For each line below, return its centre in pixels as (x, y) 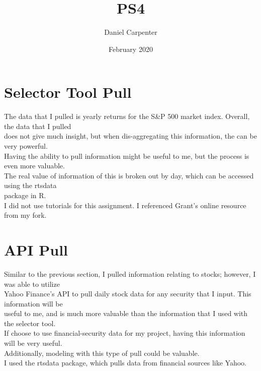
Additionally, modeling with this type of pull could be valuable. (102, 353)
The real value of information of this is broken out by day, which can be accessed (129, 175)
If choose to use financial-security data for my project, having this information (125, 333)
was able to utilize (32, 284)
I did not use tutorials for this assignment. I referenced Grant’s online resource (125, 205)
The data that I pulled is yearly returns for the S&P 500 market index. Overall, (127, 116)
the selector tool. (30, 323)
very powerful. (26, 146)
